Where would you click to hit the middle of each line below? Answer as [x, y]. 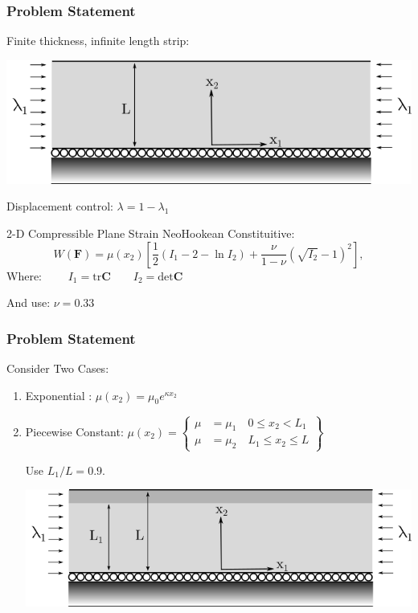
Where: [24, 275]
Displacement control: [60, 206]
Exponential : [59, 395]
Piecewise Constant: [74, 431]
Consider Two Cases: [58, 368]
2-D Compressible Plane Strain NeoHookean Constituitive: [151, 233]
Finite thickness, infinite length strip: [98, 41]
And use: [29, 302]
